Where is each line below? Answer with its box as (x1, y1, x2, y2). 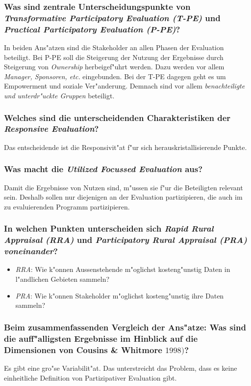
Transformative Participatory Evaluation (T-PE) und (4, 11, 221, 24)
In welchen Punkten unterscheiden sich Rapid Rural (4, 222, 214, 235)
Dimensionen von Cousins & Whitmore (4, 343, 162, 356)
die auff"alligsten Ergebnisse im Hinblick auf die (4, 332, 198, 344)
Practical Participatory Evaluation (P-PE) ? (4, 23, 180, 35)
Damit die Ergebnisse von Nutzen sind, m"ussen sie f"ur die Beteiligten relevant (4, 182, 243, 192)
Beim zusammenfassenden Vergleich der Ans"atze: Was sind (4, 321, 246, 333)
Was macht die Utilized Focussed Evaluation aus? (4, 163, 203, 175)
